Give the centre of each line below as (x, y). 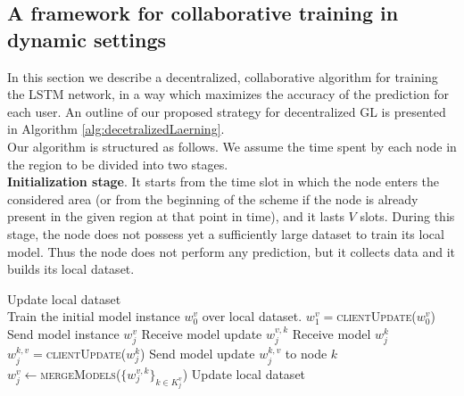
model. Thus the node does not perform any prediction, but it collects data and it (232, 251)
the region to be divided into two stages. (118, 164)
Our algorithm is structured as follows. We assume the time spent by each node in (232, 146)
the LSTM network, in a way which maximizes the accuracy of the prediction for (228, 94)
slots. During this (407, 216)
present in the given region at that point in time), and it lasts (176, 216)
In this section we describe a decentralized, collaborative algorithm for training (223, 76)
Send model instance (63, 333)
